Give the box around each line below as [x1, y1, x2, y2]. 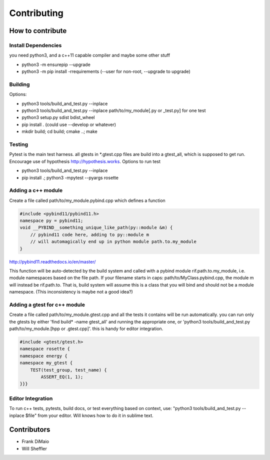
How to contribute [9, 26, 67, 35]
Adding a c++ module [9, 187, 63, 194]
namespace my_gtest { [19, 360, 73, 366]
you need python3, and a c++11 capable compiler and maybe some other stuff [9, 52, 170, 58]
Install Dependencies [9, 41, 62, 48]
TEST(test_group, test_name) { [30, 367, 107, 372]
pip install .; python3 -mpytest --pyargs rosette [21, 174, 118, 180]
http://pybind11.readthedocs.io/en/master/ [9, 258, 96, 264]
